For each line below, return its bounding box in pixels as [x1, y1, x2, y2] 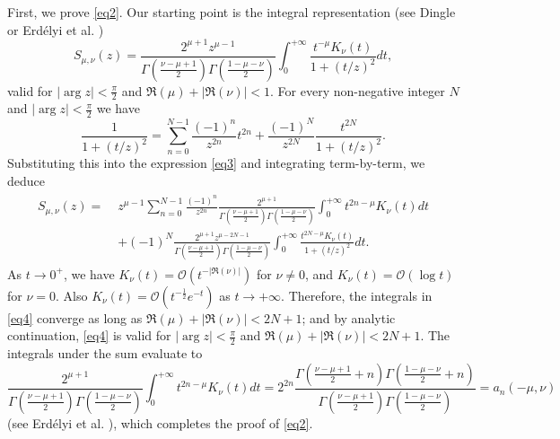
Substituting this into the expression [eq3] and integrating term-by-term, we [7, 154, 425, 172]
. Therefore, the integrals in [281, 285, 433, 304]
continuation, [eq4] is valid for [7, 326, 171, 345]
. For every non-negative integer [270, 81, 445, 100]
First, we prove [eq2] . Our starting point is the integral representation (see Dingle [7, 3, 456, 21]
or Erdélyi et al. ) [7, 20, 104, 39]
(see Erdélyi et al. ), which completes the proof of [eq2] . [7, 413, 313, 432]
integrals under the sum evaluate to [7, 344, 203, 363]
